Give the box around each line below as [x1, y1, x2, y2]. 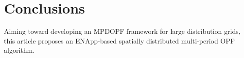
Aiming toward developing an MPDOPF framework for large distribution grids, [4, 26, 241, 36]
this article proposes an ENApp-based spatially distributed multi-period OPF [4, 35, 235, 45]
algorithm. [4, 45, 35, 55]
